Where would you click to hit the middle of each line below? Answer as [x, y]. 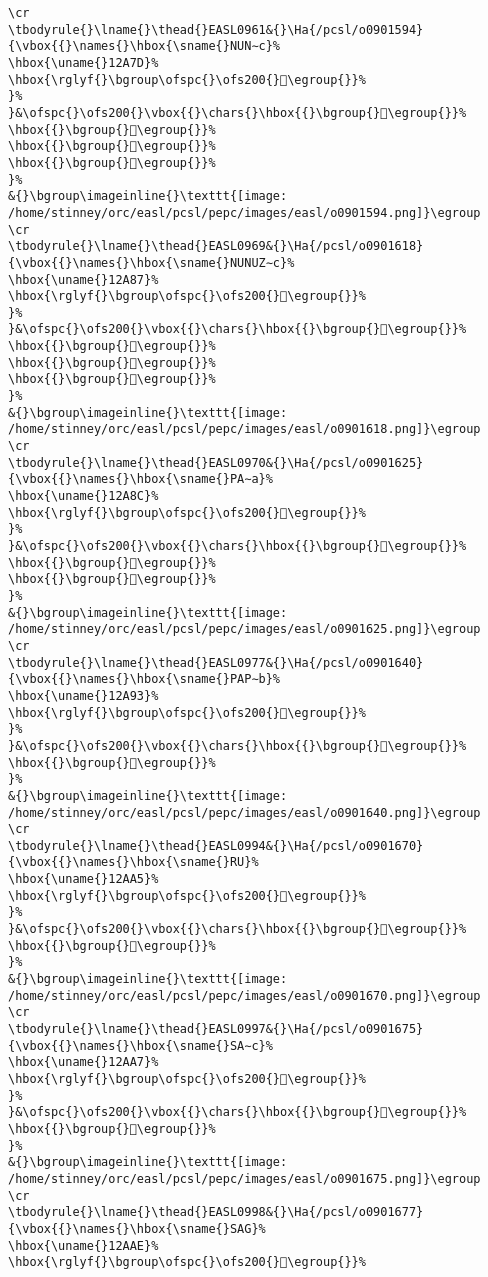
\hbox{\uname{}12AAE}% [83, 1245]
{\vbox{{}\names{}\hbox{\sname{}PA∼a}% [140, 479]
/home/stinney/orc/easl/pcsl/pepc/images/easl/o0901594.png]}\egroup [244, 212]
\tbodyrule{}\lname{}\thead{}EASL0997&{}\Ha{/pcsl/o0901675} [216, 1029]
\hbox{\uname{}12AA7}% [83, 1062]
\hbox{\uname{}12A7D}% [83, 62]
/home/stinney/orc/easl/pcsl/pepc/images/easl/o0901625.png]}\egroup [244, 629]
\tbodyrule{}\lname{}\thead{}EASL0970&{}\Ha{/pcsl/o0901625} [216, 462]
